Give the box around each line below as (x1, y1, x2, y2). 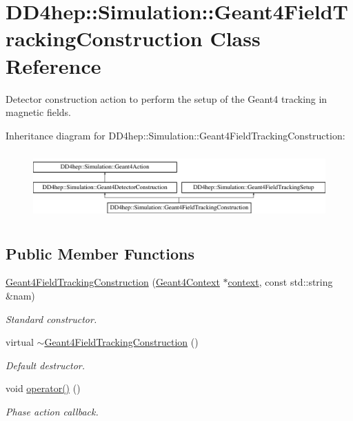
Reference (6, 51, 101, 79)
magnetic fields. (6, 105, 71, 119)
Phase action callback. (6, 404, 99, 418)
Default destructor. (6, 358, 85, 372)
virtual (6, 335, 34, 349)
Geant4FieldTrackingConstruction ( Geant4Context (6, 275, 220, 289)
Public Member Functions (6, 242, 194, 264)
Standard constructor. (6, 311, 97, 326)
